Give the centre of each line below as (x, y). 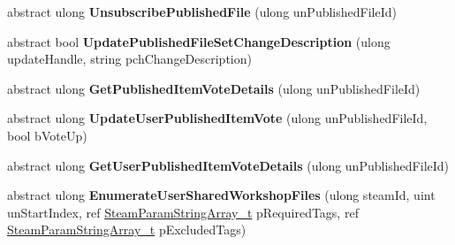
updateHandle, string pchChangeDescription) (129, 59)
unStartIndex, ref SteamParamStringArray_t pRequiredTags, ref (183, 212)
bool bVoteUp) (47, 135)
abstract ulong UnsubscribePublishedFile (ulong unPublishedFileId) (202, 11)
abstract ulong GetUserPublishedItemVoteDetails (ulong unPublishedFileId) (228, 165)
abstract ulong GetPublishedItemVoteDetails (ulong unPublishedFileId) (214, 88)
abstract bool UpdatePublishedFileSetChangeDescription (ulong (199, 41)
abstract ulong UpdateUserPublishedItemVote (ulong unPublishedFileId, (217, 118)
